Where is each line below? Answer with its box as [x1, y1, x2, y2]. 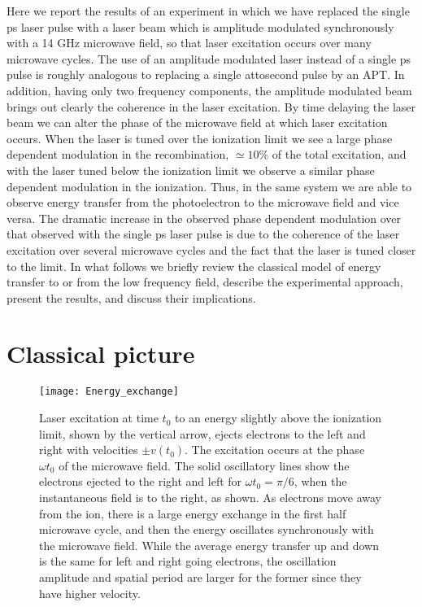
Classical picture [7, 337, 195, 370]
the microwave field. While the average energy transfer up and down [39, 536, 379, 553]
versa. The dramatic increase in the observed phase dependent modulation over [7, 209, 402, 226]
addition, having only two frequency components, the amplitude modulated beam [7, 81, 412, 98]
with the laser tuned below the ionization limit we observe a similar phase [7, 161, 375, 178]
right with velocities [39, 441, 138, 458]
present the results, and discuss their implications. [7, 289, 256, 306]
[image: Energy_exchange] [39, 386, 179, 398]
